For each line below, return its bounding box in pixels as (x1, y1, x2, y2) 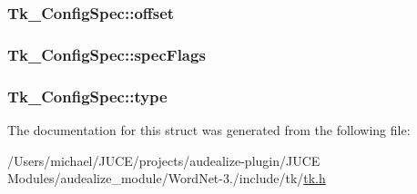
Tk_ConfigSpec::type (7, 84, 168, 107)
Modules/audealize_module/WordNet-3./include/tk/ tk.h (7, 169, 326, 188)
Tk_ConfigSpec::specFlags (7, 43, 206, 65)
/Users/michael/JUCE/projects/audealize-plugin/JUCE (7, 150, 320, 170)
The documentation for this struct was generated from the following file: (7, 120, 411, 139)
